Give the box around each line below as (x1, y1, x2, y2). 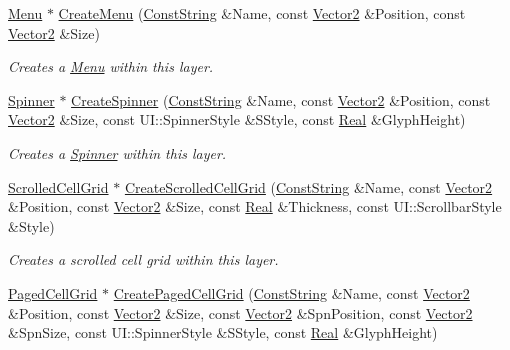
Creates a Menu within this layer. (8, 56, 214, 77)
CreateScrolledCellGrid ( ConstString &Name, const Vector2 (124, 176, 493, 197)
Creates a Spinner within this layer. (8, 142, 227, 163)
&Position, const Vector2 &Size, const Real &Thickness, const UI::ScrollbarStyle (8, 196, 502, 217)
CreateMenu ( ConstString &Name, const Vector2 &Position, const (58, 3, 466, 23)
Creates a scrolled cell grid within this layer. (8, 249, 279, 270)
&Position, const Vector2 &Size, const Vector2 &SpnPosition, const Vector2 (8, 302, 473, 323)
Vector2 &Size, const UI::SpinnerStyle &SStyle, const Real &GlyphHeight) (8, 109, 466, 130)
